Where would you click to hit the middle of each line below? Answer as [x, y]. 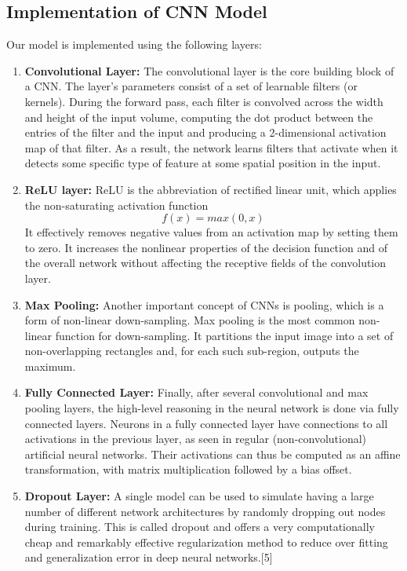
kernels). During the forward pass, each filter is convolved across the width [204, 101]
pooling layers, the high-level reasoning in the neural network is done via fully [212, 408]
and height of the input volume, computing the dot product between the [199, 117]
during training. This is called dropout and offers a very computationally [200, 527]
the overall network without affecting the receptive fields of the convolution [205, 263]
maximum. [50, 366]
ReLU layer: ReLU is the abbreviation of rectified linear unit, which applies [211, 189]
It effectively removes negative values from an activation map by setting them [211, 232]
